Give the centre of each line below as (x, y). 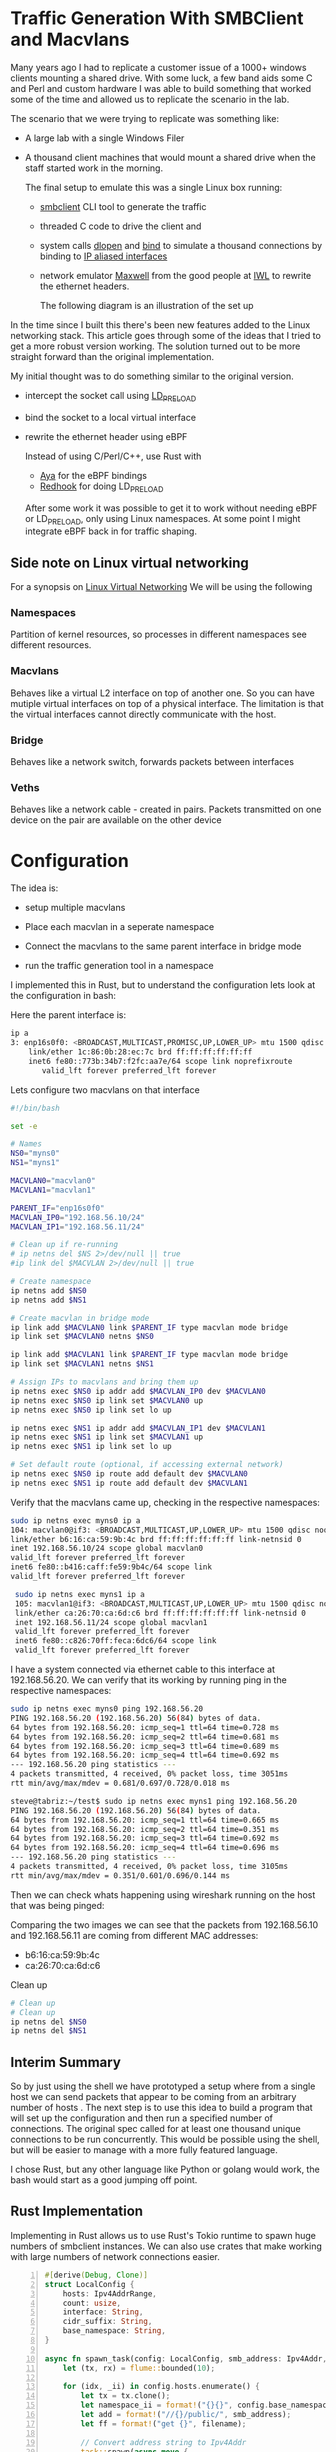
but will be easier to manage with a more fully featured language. (144, 2150)
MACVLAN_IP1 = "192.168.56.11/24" (77, 1227)
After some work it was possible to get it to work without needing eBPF (171, 508)
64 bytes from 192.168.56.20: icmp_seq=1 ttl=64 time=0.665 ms (145, 1820)
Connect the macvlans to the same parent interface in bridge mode (163, 946)
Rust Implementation (76, 2211)
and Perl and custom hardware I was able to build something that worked (161, 88)
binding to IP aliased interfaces (103, 256)
